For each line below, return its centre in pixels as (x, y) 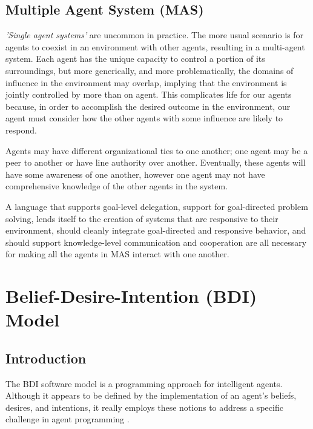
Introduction (46, 358)
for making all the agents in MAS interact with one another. (117, 254)
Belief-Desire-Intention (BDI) (131, 296)
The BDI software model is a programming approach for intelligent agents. (144, 383)
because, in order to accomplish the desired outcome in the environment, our (148, 106)
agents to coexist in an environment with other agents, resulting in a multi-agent (155, 46)
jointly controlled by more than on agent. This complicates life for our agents (149, 94)
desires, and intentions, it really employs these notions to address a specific (144, 407)
